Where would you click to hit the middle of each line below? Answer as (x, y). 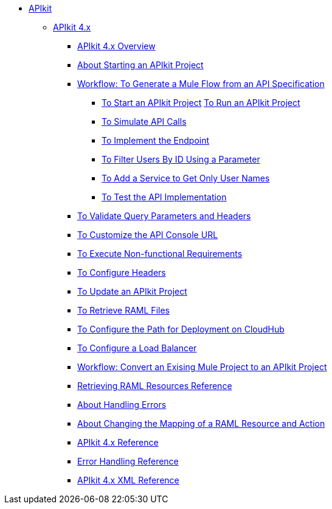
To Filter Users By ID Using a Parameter (181, 159)
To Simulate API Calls (144, 121)
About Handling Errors (122, 405)
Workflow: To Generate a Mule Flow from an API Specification (201, 84)
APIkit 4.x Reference (118, 442)
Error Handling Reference (128, 461)
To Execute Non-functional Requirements (160, 254)
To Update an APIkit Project (132, 291)
